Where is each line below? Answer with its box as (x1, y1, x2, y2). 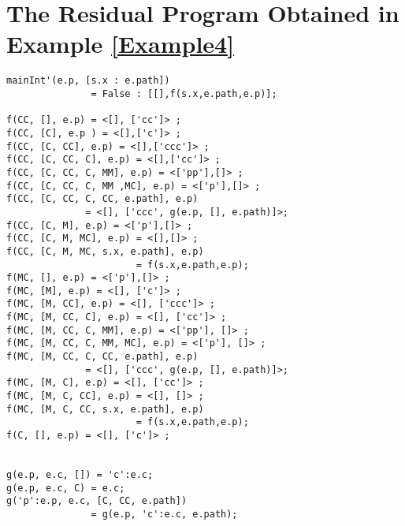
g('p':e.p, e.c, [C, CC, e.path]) (6, 495, 188, 507)
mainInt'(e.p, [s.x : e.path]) (6, 75, 170, 87)
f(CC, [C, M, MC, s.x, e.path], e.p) (6, 245, 204, 257)
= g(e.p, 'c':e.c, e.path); (91, 508, 238, 520)
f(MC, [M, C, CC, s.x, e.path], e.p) (6, 403, 204, 415)
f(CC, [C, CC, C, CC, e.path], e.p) (6, 193, 199, 205)
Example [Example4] (6, 28, 235, 60)
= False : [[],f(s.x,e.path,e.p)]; (91, 88, 277, 99)
